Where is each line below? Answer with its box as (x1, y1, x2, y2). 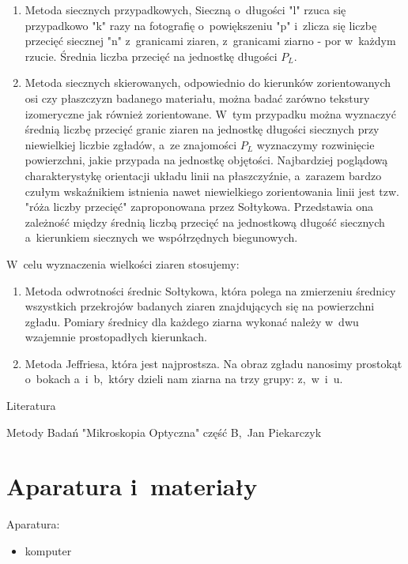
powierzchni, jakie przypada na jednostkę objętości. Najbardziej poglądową (25, 152, 388, 168)
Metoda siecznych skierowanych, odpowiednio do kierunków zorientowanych (25, 74, 391, 91)
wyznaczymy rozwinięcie (256, 136, 375, 152)
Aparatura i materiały (6, 470, 258, 502)
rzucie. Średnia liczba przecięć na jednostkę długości (25, 47, 278, 64)
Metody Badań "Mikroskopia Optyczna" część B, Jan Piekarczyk (6, 423, 322, 440)
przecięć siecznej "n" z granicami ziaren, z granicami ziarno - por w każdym (25, 32, 396, 49)
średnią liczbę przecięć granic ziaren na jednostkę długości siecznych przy (25, 121, 380, 137)
